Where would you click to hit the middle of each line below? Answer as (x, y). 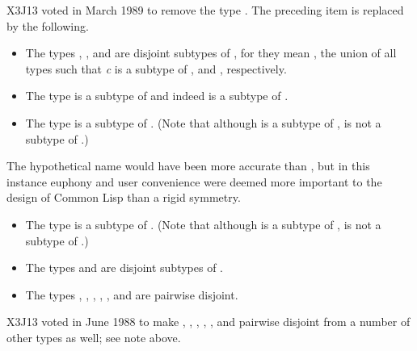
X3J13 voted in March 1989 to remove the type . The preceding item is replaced (205, 10)
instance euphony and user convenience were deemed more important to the (194, 181)
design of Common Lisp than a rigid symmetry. (124, 197)
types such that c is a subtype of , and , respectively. (156, 68)
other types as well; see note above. (94, 337)
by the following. (48, 25)
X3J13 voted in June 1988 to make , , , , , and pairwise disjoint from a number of (208, 322)
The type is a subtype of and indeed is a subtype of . (157, 96)
